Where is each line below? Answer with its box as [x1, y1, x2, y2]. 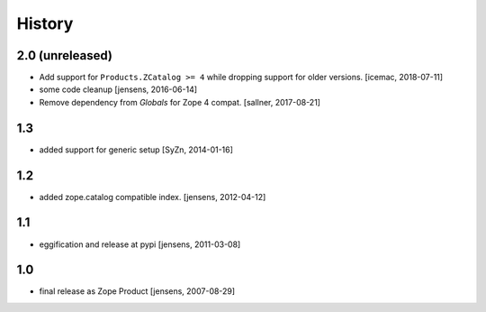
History [16, 14, 74, 33]
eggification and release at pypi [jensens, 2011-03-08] [39, 239, 241, 250]
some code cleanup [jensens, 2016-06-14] [39, 84, 198, 95]
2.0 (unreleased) [16, 48, 112, 63]
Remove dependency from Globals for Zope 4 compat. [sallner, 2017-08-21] [39, 96, 321, 107]
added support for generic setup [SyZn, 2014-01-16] [39, 144, 234, 155]
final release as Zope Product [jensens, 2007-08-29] [39, 286, 236, 297]
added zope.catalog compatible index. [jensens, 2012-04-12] [39, 191, 266, 202]
